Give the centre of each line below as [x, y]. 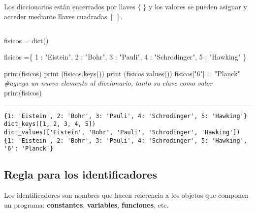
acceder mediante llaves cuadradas [56, 16]
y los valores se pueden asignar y [198, 6]
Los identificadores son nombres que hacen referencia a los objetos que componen [126, 195]
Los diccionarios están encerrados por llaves [70, 6]
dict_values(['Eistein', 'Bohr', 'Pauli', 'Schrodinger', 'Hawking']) [122, 132]
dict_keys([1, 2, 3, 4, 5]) [50, 124]
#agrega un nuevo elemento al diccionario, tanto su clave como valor [108, 83]
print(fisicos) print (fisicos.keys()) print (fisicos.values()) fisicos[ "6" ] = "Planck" [122, 73]
